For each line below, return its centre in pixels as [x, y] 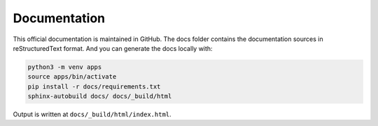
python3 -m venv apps [65, 67]
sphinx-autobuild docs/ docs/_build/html [100, 96]
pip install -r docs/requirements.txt [94, 86]
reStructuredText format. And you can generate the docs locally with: [113, 48]
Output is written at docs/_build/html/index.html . [92, 114]
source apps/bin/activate [72, 77]
